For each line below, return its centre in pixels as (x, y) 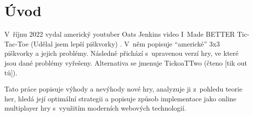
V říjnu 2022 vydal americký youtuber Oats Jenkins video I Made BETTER (120, 34)
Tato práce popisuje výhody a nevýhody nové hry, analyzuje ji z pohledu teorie (124, 89)
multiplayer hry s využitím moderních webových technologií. (95, 108)
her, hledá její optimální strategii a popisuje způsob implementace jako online (120, 98)
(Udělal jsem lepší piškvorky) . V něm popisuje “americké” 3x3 (125, 43)
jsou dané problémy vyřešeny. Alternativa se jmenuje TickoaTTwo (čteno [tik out (126, 62)
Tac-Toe (17, 43)
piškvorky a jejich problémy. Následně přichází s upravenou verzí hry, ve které (122, 53)
